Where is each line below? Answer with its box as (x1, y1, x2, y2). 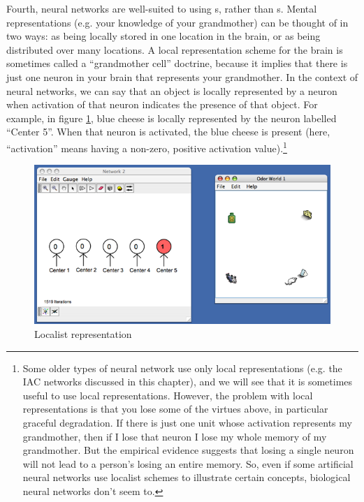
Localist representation (34, 327, 132, 341)
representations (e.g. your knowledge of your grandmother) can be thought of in (6, 15, 349, 29)
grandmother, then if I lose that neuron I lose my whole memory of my (22, 429, 327, 443)
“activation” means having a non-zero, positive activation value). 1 (6, 138, 287, 155)
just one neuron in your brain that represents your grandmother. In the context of (6, 69, 358, 84)
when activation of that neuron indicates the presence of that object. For (6, 97, 318, 112)
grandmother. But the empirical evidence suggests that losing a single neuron (22, 443, 354, 457)
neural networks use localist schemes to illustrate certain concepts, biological (22, 470, 351, 485)
